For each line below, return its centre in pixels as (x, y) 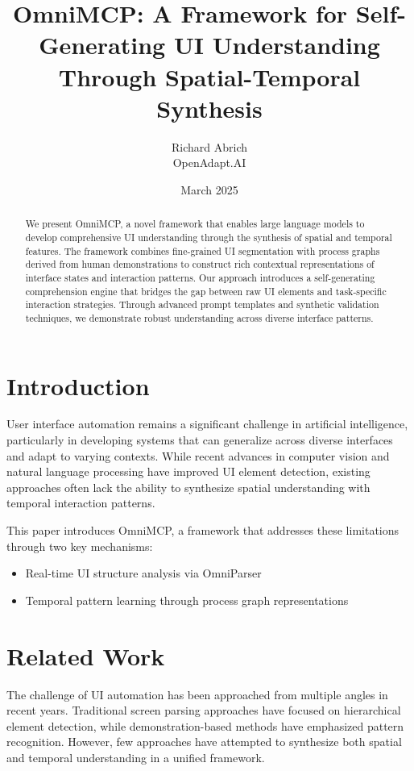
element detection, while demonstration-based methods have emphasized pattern (205, 725)
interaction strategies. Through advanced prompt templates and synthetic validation (202, 304)
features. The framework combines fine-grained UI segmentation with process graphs (203, 250)
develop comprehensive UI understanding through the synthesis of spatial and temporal (209, 237)
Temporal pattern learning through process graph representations (187, 600)
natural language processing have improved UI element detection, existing (188, 471)
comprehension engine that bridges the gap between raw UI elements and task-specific (206, 291)
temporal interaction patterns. (81, 503)
